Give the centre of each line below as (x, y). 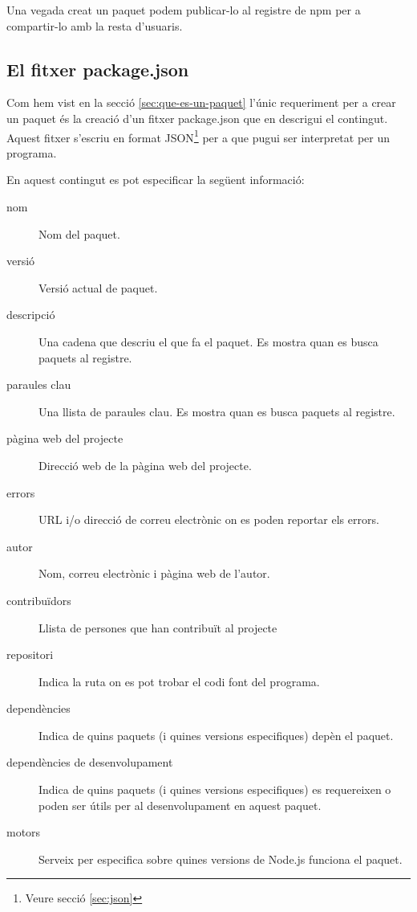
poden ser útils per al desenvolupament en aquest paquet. (180, 805)
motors (24, 832)
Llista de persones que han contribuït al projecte (158, 627)
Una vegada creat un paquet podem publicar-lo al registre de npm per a (184, 10)
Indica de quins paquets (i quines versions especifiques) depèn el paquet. (216, 735)
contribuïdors (39, 600)
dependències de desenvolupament (90, 762)
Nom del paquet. (79, 233)
